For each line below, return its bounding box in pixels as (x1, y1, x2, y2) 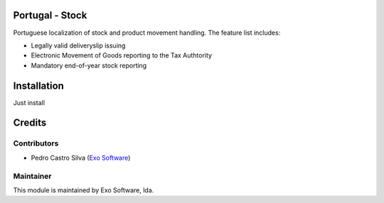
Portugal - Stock (13, 9, 87, 21)
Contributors (13, 138, 59, 148)
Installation (13, 79, 64, 92)
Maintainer (13, 171, 52, 181)
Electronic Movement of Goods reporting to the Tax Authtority (31, 51, 213, 60)
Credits (13, 117, 47, 129)
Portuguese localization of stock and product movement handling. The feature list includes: (13, 28, 281, 37)
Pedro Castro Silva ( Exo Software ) (31, 153, 131, 162)
